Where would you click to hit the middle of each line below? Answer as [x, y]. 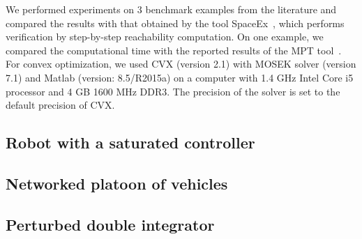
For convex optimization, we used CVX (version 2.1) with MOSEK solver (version [181, 64]
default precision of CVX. [60, 105]
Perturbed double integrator [110, 224]
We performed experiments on [70, 9]
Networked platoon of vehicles [117, 183]
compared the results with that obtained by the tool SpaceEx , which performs [175, 23]
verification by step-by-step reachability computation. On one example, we [165, 37]
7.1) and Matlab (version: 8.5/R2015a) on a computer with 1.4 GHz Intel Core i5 [180, 77]
